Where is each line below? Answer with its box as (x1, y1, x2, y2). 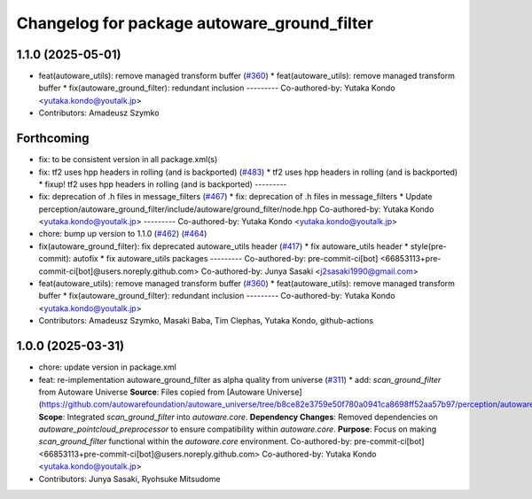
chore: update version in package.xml (38, 362, 176, 372)
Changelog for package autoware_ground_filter (16, 13, 374, 33)
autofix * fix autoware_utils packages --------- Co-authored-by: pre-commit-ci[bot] (72, 253, 379, 264)
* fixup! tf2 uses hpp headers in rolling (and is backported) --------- (38, 178, 287, 190)
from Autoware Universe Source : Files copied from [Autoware (38, 386, 265, 397)
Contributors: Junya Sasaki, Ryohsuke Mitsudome (38, 473, 221, 484)
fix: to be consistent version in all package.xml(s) (38, 154, 218, 165)
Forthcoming (16, 131, 90, 146)
